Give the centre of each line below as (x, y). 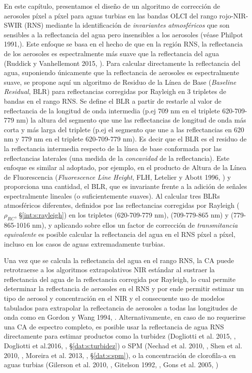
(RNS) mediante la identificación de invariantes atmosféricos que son (127, 25)
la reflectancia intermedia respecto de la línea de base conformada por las (113, 148)
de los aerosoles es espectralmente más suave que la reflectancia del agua (111, 53)
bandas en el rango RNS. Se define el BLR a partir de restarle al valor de (113, 101)
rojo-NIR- (234, 15)
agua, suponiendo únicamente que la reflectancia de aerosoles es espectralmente (122, 72)
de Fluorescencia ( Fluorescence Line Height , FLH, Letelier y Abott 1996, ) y (118, 177)
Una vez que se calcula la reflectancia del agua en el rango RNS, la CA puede (119, 260)
